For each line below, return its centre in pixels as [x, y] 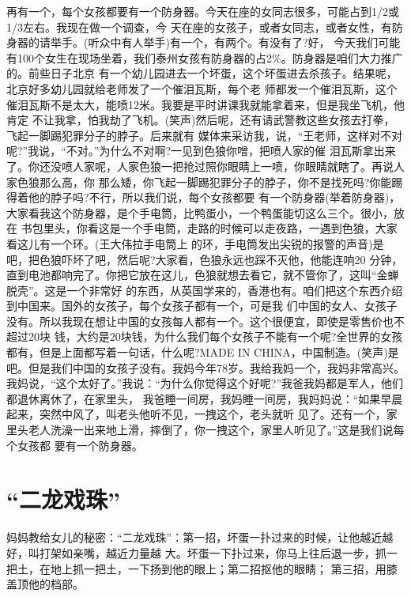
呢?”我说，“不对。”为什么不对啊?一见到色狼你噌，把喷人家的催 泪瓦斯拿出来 [201, 151]
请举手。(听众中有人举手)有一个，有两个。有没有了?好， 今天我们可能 [220, 42]
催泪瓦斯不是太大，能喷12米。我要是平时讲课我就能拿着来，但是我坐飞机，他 [205, 104]
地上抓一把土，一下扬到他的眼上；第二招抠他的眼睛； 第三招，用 [218, 568]
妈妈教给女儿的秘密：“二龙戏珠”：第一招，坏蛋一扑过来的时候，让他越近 [194, 537]
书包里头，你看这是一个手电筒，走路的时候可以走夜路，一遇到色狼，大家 [209, 228]
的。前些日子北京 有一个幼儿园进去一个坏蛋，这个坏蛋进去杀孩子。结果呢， [202, 73]
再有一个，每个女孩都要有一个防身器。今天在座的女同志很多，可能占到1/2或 [203, 11]
